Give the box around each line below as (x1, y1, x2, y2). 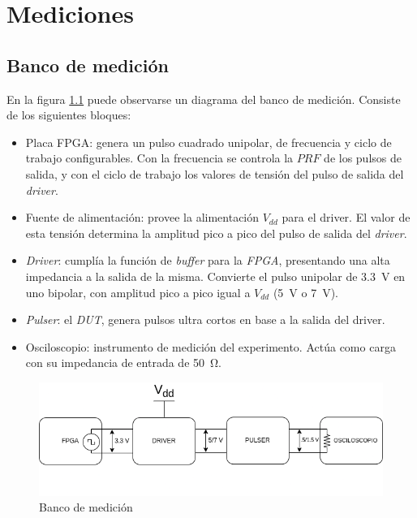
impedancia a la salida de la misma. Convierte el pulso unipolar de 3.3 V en (25, 267, 406, 284)
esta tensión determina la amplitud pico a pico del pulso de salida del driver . (25, 224, 407, 241)
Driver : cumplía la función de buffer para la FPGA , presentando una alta (25, 252, 390, 269)
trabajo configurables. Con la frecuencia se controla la (25, 149, 294, 166)
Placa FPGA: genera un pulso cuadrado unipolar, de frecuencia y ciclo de (25, 133, 392, 150)
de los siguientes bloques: (6, 106, 131, 123)
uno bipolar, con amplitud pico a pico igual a (25, 283, 251, 300)
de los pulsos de (324, 149, 402, 166)
